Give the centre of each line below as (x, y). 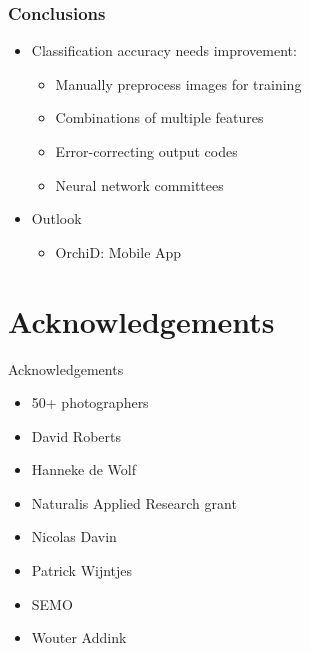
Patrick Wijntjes (82, 570)
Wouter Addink (79, 637)
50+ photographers (90, 402)
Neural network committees (139, 184)
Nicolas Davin (74, 536)
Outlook (56, 218)
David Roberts (76, 435)
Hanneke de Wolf (84, 469)
